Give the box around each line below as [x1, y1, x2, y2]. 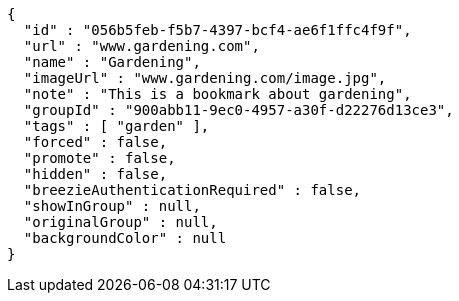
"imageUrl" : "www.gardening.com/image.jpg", [23, 70, 387, 86]
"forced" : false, [23, 134, 168, 150]
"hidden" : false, [23, 166, 168, 182]
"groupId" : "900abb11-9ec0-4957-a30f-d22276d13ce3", [23, 102, 454, 118]
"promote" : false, [23, 150, 176, 166]
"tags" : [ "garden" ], [23, 118, 210, 134]
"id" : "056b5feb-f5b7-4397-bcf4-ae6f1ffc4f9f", [23, 22, 412, 38]
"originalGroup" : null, [23, 214, 218, 230]
